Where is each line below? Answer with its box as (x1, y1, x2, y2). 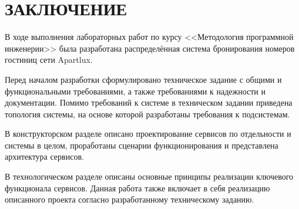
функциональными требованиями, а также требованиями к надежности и (5, 85, 266, 97)
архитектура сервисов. (5, 150, 84, 163)
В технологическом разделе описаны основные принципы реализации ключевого (5, 170, 294, 183)
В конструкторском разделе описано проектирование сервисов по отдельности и (5, 127, 291, 140)
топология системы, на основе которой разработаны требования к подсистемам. (5, 107, 290, 120)
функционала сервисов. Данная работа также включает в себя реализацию (5, 181, 270, 194)
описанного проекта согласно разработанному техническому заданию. (5, 193, 254, 205)
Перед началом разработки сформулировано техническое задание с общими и (5, 73, 282, 85)
